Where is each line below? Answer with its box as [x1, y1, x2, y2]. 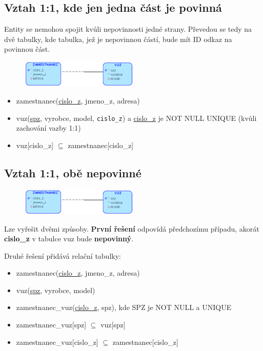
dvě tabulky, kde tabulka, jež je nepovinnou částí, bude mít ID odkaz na [4, 33, 232, 44]
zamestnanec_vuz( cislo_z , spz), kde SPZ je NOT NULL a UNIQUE [16, 302, 232, 313]
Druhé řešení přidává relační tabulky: [4, 250, 121, 261]
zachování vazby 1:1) [16, 122, 81, 133]
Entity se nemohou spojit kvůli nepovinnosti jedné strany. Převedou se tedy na [4, 24, 252, 34]
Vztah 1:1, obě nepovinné [4, 164, 141, 180]
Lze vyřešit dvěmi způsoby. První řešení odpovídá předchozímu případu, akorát [4, 223, 259, 234]
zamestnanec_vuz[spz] [16, 319, 87, 330]
